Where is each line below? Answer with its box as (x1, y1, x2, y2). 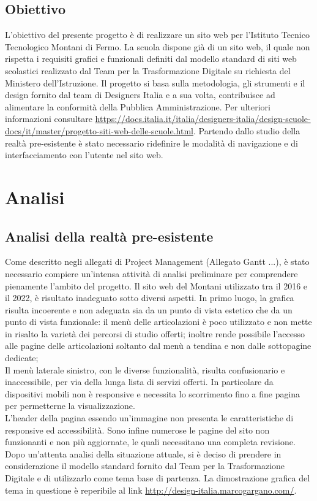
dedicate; (5, 351, 39, 364)
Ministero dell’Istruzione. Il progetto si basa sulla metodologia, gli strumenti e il (5, 76, 305, 89)
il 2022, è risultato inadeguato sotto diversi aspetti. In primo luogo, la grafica (5, 291, 294, 304)
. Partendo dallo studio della (193, 124, 300, 137)
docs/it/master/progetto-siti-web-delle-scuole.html (5, 124, 193, 137)
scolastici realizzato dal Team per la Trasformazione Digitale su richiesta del (5, 64, 291, 77)
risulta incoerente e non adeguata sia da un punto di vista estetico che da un (5, 303, 293, 316)
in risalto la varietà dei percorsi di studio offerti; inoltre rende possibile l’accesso (5, 327, 305, 340)
